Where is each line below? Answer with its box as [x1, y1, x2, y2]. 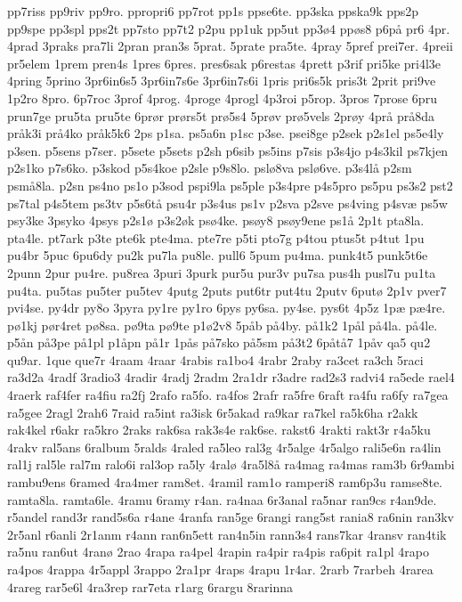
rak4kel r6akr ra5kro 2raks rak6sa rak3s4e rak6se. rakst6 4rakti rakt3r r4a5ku [7, 420, 431, 439]
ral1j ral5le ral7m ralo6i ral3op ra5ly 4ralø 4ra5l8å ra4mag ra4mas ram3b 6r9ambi [7, 455, 455, 474]
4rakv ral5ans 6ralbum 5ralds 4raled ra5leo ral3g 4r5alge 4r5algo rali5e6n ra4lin [7, 437, 442, 456]
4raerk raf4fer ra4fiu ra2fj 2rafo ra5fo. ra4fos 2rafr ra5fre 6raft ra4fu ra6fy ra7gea [7, 386, 449, 404]
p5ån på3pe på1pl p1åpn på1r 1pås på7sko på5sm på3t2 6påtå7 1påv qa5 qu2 [7, 333, 431, 352]
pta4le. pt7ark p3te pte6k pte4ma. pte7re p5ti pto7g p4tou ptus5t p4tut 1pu [7, 228, 425, 247]
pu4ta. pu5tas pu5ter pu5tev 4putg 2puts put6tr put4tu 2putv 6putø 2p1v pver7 [7, 281, 447, 299]
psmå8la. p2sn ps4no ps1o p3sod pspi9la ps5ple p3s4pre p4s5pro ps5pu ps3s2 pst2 [7, 175, 453, 194]
